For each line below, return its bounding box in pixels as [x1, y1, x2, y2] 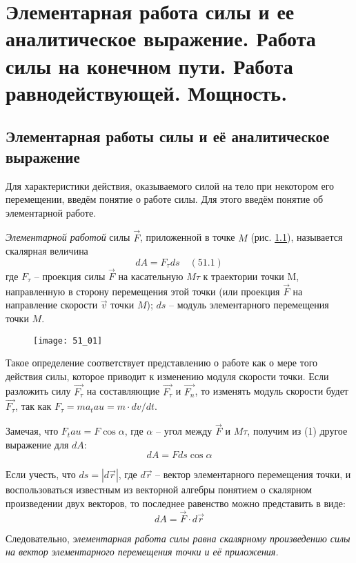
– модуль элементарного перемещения [168, 297, 329, 312]
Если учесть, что [6, 467, 76, 482]
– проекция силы [34, 268, 106, 283]
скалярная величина [6, 244, 88, 258]
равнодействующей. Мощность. [6, 78, 288, 106]
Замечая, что [6, 424, 59, 438]
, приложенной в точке [139, 230, 235, 244]
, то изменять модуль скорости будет [195, 384, 348, 398]
